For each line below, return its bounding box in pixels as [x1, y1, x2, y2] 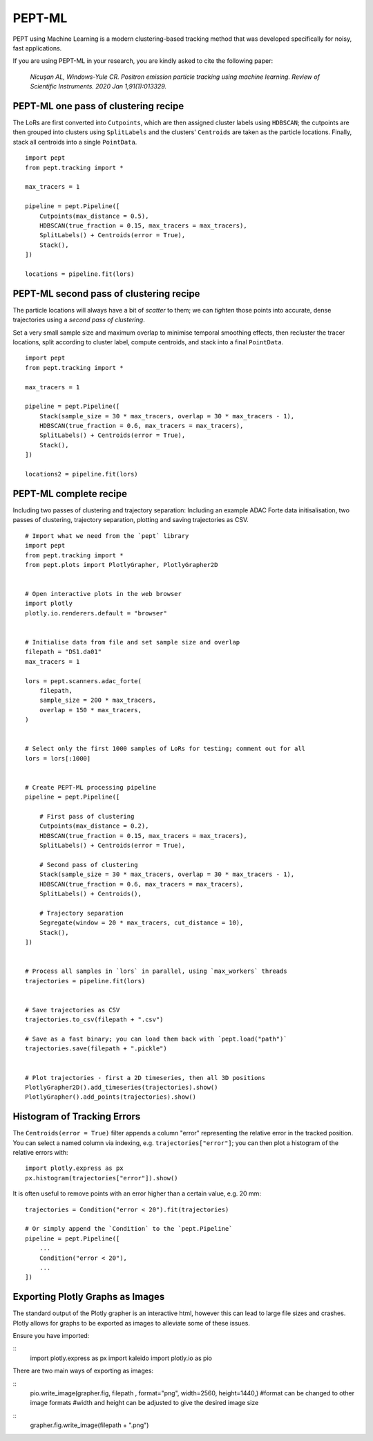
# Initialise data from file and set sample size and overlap [25, 638, 240, 647]
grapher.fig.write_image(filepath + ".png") [30, 1421, 149, 1429]
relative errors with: [12, 1149, 68, 1157]
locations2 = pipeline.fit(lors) [25, 470, 138, 478]
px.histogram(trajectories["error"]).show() [25, 1174, 179, 1182]
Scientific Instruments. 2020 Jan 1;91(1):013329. [30, 82, 167, 91]
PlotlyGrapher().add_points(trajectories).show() [25, 1093, 197, 1101]
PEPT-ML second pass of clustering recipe [12, 288, 200, 299]
